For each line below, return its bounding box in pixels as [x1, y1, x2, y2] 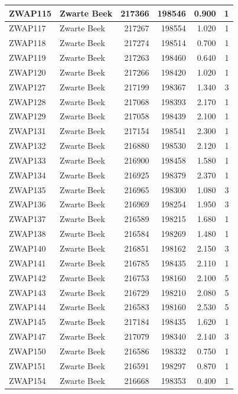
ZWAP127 [9, 80, 46, 93]
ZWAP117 [9, 22, 46, 34]
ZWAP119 [9, 51, 46, 64]
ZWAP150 [9, 344, 46, 357]
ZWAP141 [9, 256, 46, 269]
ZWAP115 [9, 6, 52, 19]
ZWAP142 [9, 271, 46, 284]
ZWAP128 [9, 95, 46, 108]
